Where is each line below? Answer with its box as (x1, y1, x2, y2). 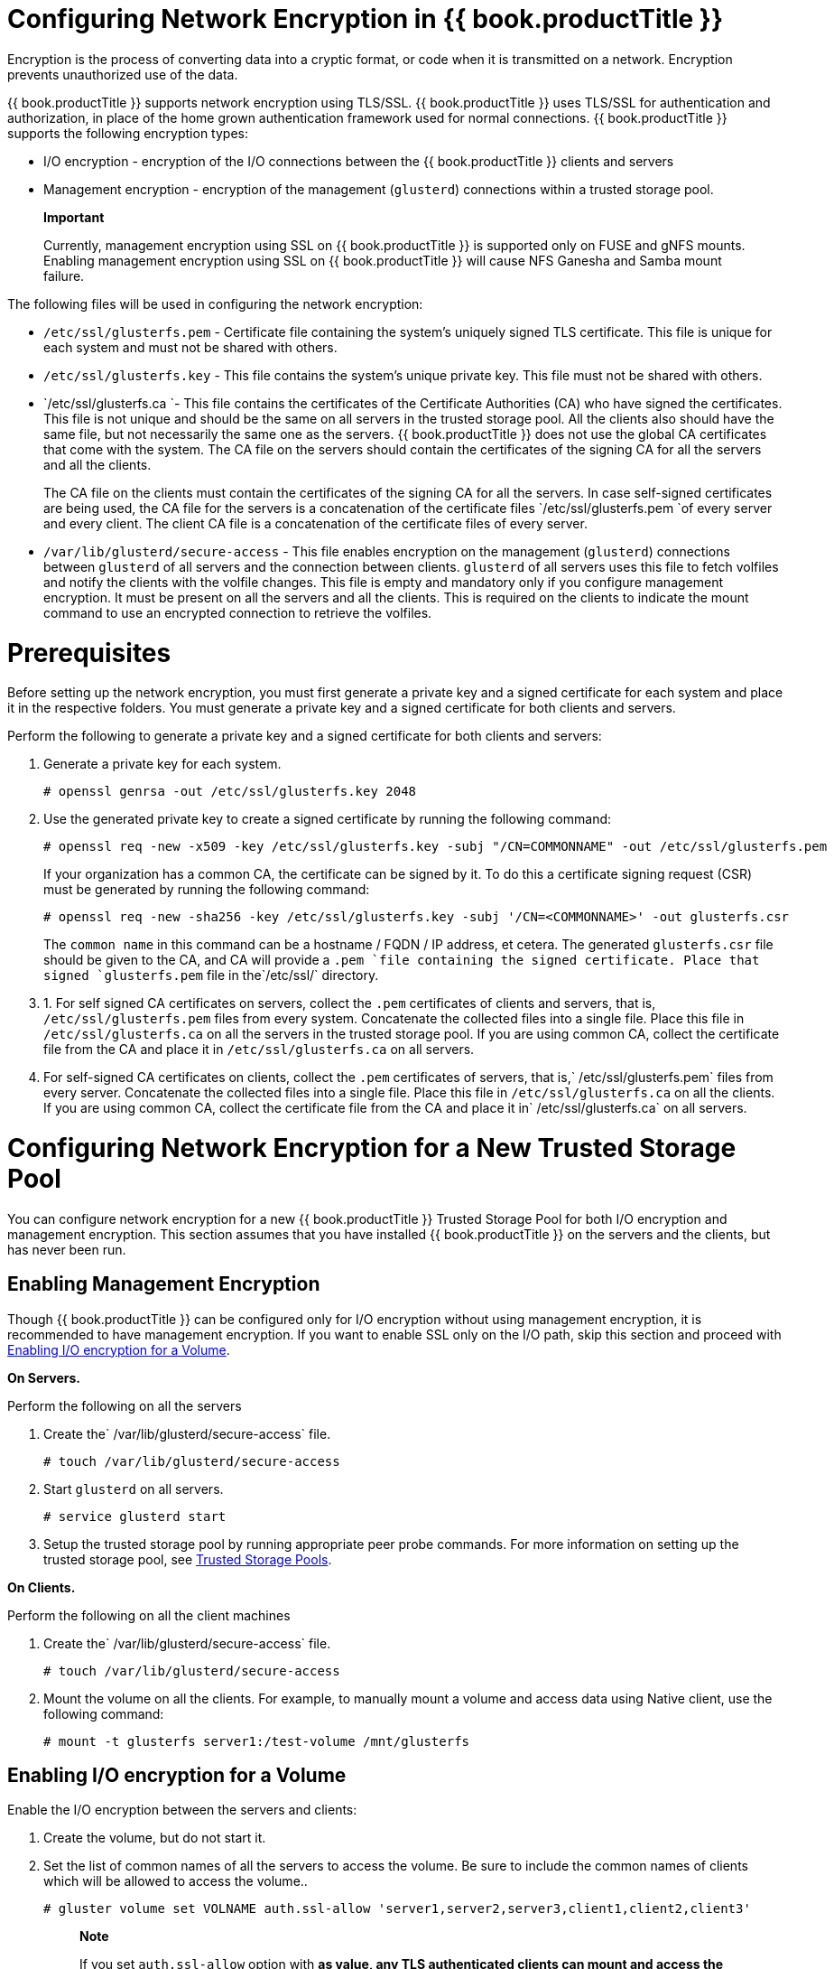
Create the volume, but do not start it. (43, 1830, 266, 1846)
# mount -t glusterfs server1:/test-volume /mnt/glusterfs (43, 1733, 470, 1749)
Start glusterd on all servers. (43, 1480, 224, 1497)
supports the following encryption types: (7, 125, 248, 141)
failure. (43, 267, 85, 284)
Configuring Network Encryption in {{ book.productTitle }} (7, 4, 724, 34)
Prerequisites (7, 637, 171, 668)
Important (43, 209, 105, 225)
